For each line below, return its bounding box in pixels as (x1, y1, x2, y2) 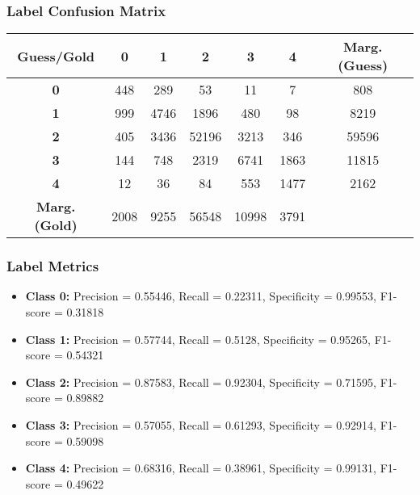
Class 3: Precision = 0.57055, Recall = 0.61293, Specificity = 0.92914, (25, 417, 376, 433)
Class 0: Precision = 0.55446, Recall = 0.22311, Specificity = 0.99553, (25, 287, 376, 304)
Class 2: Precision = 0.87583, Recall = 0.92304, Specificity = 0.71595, (25, 373, 376, 390)
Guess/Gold (17, 46, 95, 65)
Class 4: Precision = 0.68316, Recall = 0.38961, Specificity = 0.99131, (25, 459, 376, 476)
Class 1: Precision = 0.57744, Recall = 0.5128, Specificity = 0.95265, (25, 330, 371, 347)
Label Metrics (6, 256, 99, 276)
